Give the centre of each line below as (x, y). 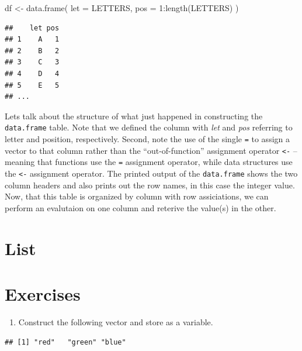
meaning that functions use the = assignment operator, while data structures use (149, 162)
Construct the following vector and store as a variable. (116, 321)
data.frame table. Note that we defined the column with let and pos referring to (149, 127)
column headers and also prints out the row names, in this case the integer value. (150, 185)
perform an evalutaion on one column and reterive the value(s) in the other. (140, 207)
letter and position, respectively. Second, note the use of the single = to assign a (147, 139)
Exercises (43, 293)
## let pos (32, 28)
